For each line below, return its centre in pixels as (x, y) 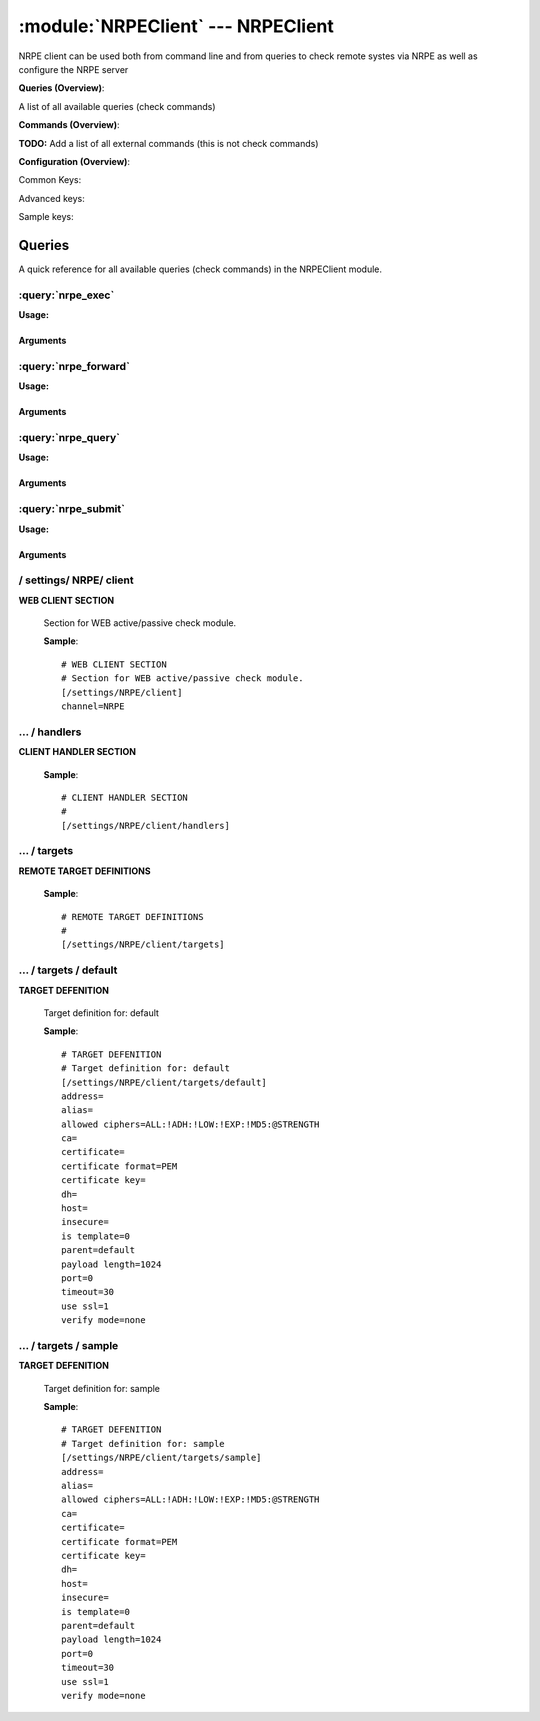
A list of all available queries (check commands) (117, 106)
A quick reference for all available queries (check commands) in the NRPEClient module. (200, 269)
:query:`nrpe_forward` (74, 366)
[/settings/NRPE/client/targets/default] (164, 1082)
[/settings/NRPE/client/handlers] (145, 825)
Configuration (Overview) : (74, 161)
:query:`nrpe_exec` (66, 295)
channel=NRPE (93, 706)
